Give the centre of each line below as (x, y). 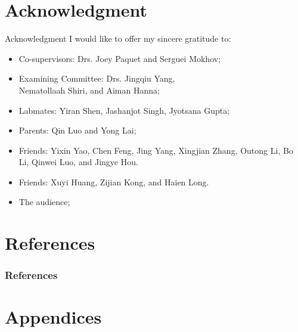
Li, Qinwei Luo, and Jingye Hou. (78, 162)
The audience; (44, 202)
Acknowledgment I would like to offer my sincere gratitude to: (118, 38)
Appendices (53, 317)
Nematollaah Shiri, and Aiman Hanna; (89, 90)
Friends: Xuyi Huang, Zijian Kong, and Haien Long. (114, 181)
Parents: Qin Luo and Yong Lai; (77, 130)
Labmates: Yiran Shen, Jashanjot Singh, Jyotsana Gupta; (124, 110)
